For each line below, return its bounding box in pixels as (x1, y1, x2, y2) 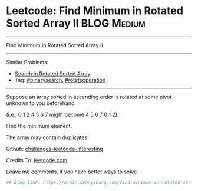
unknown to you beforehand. (6, 99, 77, 107)
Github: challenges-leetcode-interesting (6, 145, 103, 152)
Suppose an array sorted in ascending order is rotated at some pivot (6, 93, 172, 100)
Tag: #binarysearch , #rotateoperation (14, 76, 106, 83)
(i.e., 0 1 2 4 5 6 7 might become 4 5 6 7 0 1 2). (6, 111, 119, 118)
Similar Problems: (6, 58, 49, 65)
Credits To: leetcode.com (6, 156, 68, 163)
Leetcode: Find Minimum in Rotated (6, 4, 184, 18)
